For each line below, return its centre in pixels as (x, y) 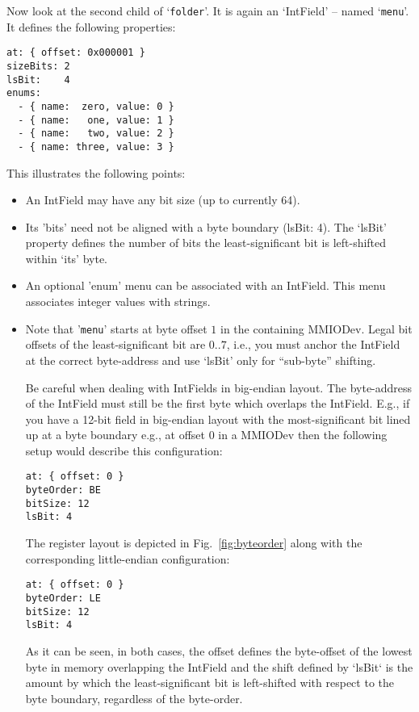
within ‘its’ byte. (67, 258)
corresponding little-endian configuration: (128, 558)
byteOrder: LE (63, 598)
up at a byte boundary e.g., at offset (115, 435)
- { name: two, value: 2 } (96, 134)
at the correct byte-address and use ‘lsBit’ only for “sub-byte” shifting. (201, 360)
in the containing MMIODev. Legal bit (316, 328)
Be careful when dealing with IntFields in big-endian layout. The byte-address (219, 387)
